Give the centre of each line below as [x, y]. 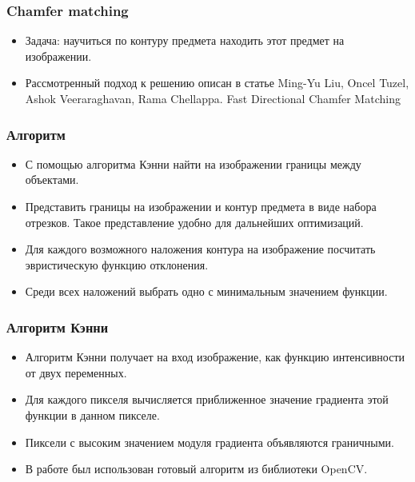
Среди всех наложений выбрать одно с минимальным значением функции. [206, 291]
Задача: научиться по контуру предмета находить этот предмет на [185, 40]
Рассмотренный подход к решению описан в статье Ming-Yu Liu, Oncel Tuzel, [217, 83]
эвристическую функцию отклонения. [117, 264]
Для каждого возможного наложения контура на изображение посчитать [200, 249]
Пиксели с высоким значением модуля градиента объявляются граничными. [209, 442]
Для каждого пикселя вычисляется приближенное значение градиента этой [207, 399]
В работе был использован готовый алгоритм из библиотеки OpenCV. [196, 469]
